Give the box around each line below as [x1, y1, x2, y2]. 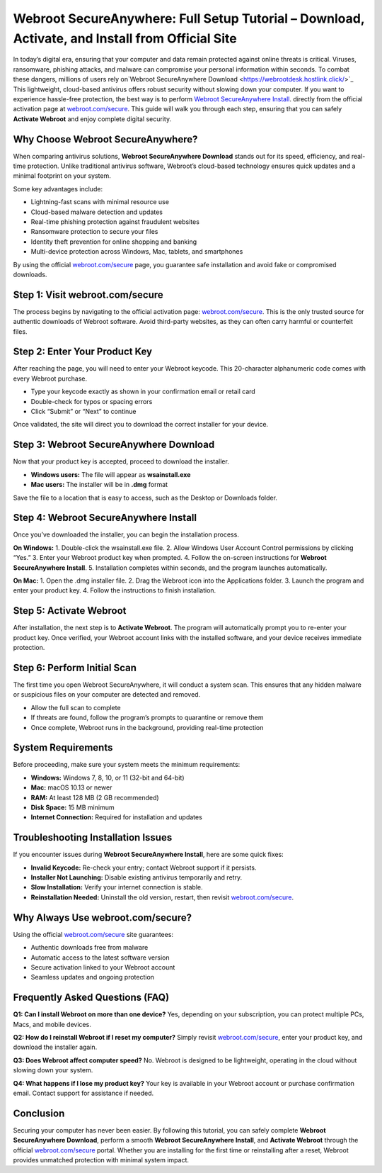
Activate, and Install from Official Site [13, 30, 237, 46]
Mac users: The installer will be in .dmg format [30, 481, 168, 489]
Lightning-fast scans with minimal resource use [30, 198, 170, 206]
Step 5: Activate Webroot [13, 605, 127, 617]
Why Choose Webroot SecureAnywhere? [13, 133, 198, 145]
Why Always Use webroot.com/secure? [13, 911, 192, 924]
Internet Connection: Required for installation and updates [30, 813, 203, 821]
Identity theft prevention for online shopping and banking [30, 237, 197, 246]
